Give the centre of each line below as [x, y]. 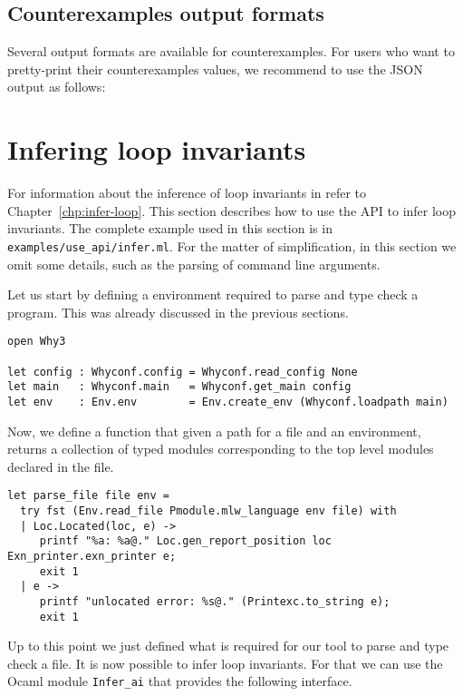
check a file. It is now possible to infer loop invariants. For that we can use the [225, 663]
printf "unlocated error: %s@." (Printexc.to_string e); [215, 601]
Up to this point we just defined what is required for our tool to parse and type [228, 646]
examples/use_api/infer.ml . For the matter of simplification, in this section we [232, 245]
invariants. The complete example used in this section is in [170, 228]
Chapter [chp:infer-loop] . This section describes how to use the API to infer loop [232, 210]
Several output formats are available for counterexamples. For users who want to [231, 51]
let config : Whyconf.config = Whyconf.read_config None [183, 372]
